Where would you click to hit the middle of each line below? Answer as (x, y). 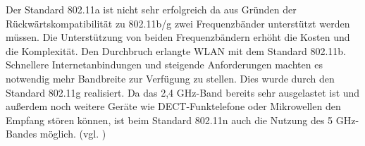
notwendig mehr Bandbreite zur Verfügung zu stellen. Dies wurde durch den (170, 78)
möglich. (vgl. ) (73, 134)
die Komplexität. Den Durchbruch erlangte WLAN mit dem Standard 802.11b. (176, 50)
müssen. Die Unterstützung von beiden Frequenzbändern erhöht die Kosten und (178, 37)
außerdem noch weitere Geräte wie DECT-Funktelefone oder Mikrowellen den (173, 106)
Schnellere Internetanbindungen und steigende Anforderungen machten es (164, 65)
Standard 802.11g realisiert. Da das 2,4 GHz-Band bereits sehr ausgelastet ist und (183, 92)
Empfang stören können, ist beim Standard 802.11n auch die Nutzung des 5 (169, 120)
